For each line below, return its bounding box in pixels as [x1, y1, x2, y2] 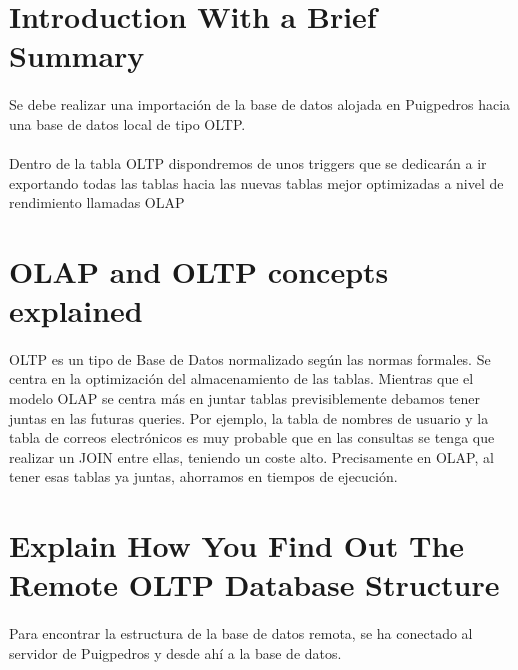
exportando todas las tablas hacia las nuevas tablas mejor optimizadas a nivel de [9, 172, 504, 193]
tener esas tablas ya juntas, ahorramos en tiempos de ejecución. [9, 466, 398, 487]
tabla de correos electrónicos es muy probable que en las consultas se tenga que [9, 427, 495, 448]
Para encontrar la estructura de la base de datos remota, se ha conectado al [9, 623, 473, 644]
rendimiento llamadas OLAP [9, 192, 185, 213]
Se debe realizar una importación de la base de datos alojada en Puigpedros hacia [9, 94, 511, 115]
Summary [9, 35, 145, 76]
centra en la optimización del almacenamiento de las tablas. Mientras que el [9, 368, 474, 389]
